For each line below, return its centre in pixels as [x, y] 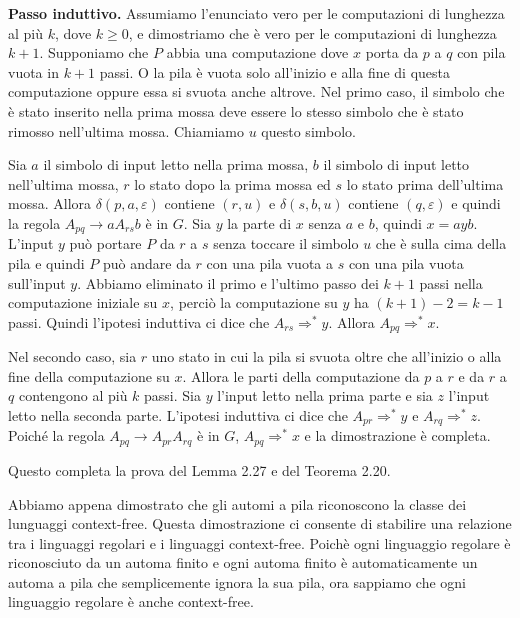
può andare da [146, 262]
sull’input [37, 282]
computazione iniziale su [83, 302]
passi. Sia [172, 395]
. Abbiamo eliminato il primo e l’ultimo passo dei [228, 282]
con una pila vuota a [269, 262]
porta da [392, 52]
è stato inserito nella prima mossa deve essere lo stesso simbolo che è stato [236, 110]
